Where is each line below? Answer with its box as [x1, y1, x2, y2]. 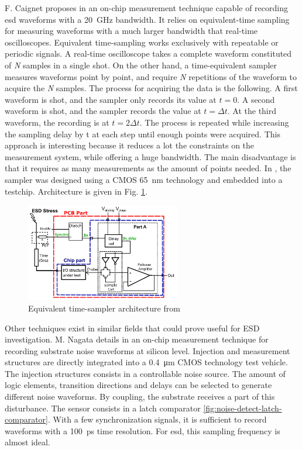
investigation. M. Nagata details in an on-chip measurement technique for [5, 333, 269, 345]
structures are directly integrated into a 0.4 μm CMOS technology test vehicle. [5, 356, 288, 368]
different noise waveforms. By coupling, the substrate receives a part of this [5, 390, 275, 403]
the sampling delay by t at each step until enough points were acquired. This [5, 127, 280, 140]
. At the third [227, 105, 277, 117]
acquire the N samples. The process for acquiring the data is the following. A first [5, 82, 298, 94]
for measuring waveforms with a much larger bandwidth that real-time [5, 25, 258, 37]
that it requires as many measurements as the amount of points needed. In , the [5, 162, 291, 174]
